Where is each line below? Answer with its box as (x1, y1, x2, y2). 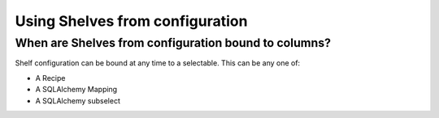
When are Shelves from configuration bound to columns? (15, 36, 332, 50)
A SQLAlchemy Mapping (35, 85, 118, 95)
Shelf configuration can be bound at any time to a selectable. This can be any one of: (15, 58, 301, 68)
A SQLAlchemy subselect (35, 95, 121, 105)
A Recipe (35, 73, 66, 82)
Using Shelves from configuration (15, 12, 248, 30)
